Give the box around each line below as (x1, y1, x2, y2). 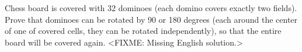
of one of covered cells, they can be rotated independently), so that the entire (5, 25, 282, 37)
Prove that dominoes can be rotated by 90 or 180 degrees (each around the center (5, 13, 298, 25)
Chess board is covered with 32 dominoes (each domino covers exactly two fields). (5, 2, 297, 13)
